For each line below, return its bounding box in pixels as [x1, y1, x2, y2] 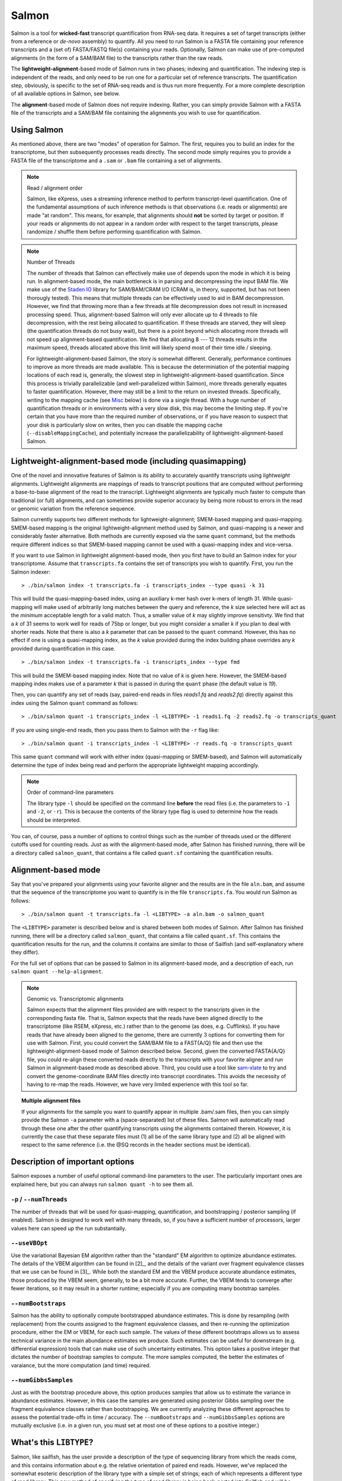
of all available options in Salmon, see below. [11, 90, 121, 97]
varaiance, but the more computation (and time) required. [11, 1361, 151, 1368]
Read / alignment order [27, 184, 83, 191]
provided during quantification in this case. [11, 645, 115, 652]
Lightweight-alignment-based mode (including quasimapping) [11, 456, 247, 466]
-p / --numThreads [11, 1195, 68, 1204]
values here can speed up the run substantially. [11, 1224, 127, 1232]
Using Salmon [11, 124, 63, 134]
